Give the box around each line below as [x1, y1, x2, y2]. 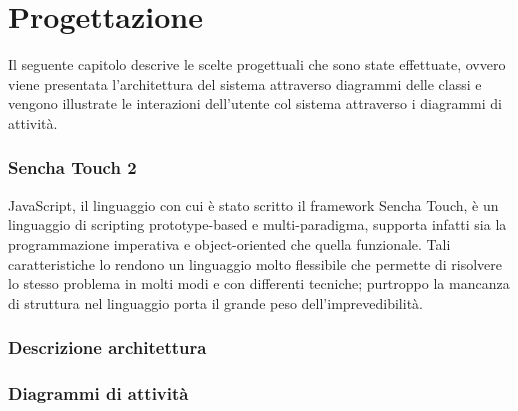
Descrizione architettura [8, 335, 207, 360]
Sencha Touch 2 [8, 155, 137, 180]
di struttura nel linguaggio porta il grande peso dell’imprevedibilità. [8, 292, 423, 313]
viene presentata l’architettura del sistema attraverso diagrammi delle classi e [8, 73, 482, 94]
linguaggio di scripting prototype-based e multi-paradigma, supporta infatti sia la [8, 214, 507, 235]
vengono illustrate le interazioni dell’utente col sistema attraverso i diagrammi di [8, 93, 502, 114]
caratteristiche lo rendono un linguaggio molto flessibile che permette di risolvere [8, 253, 503, 274]
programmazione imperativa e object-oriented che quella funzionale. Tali [8, 233, 451, 254]
